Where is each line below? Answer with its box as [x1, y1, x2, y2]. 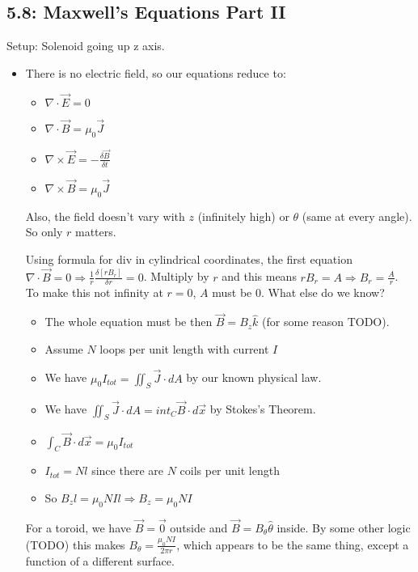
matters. [74, 223, 116, 240]
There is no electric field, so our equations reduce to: [25, 64, 286, 81]
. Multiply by [143, 268, 209, 285]
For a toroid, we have [25, 519, 131, 536]
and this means [222, 268, 297, 285]
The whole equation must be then [44, 313, 213, 330]
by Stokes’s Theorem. [209, 400, 316, 417]
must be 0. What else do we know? [212, 284, 385, 301]
